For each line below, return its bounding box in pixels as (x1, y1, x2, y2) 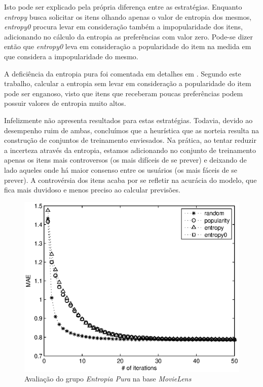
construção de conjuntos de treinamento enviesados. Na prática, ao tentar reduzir (4, 135, 256, 145)
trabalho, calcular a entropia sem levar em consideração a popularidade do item (4, 78, 251, 89)
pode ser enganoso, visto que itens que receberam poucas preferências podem (4, 88, 243, 98)
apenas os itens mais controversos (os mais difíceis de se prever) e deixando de (4, 154, 247, 165)
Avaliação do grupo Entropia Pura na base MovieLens (24, 373, 192, 384)
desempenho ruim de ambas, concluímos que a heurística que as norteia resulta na (4, 125, 259, 135)
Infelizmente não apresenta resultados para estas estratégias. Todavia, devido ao (4, 114, 253, 125)
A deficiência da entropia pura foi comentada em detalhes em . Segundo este (4, 68, 241, 79)
